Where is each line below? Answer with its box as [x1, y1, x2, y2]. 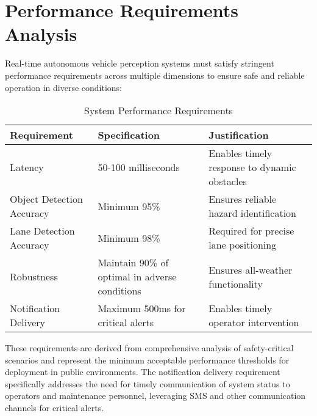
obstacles [208, 174, 247, 189]
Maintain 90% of [98, 255, 169, 270]
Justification [208, 128, 269, 142]
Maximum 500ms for [98, 301, 186, 316]
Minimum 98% [98, 230, 160, 245]
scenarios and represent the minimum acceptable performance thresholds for [5, 353, 290, 366]
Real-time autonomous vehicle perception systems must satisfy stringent [5, 57, 274, 70]
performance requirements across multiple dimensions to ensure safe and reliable [5, 68, 305, 81]
